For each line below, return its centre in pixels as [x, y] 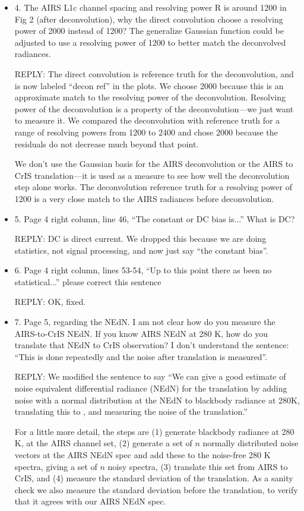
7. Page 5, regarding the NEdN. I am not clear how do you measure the [145, 322]
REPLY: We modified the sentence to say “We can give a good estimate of [150, 376]
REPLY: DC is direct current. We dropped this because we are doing [140, 239]
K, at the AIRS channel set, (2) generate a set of [103, 443]
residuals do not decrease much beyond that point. [107, 143]
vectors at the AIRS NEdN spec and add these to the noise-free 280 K [142, 455]
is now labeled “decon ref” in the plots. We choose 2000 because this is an [149, 85]
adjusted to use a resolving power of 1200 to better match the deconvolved [150, 42]
